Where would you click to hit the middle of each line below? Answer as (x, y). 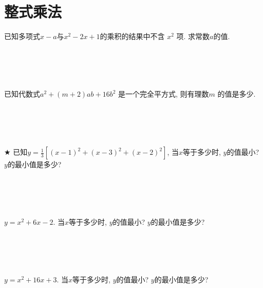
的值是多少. (237, 94)
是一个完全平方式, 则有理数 (164, 94)
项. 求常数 (193, 36)
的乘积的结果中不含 (132, 36)
